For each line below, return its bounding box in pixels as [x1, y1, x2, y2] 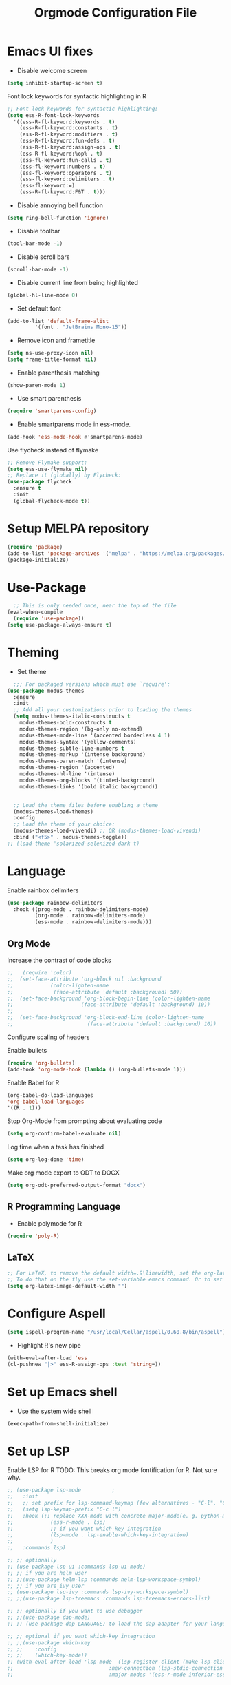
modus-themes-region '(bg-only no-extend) [19, 725, 143, 733]
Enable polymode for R [16, 1219, 82, 1227]
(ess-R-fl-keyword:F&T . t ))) [19, 189, 107, 196]
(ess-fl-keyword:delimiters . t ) [19, 176, 115, 183]
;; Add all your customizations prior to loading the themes [13, 707, 192, 713]
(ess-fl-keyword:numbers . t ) [19, 163, 107, 170]
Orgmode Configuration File [34, 5, 197, 21]
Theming [7, 645, 60, 660]
